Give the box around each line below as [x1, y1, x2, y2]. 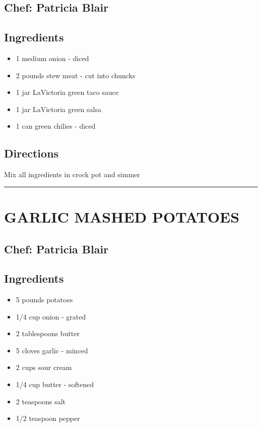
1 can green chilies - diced [16, 121, 96, 131]
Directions [4, 145, 59, 161]
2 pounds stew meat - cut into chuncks [16, 70, 136, 80]
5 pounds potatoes [16, 294, 73, 305]
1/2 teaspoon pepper [16, 413, 80, 423]
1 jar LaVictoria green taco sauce [16, 87, 119, 97]
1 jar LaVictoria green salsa [16, 103, 102, 114]
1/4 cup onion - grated [16, 311, 86, 322]
